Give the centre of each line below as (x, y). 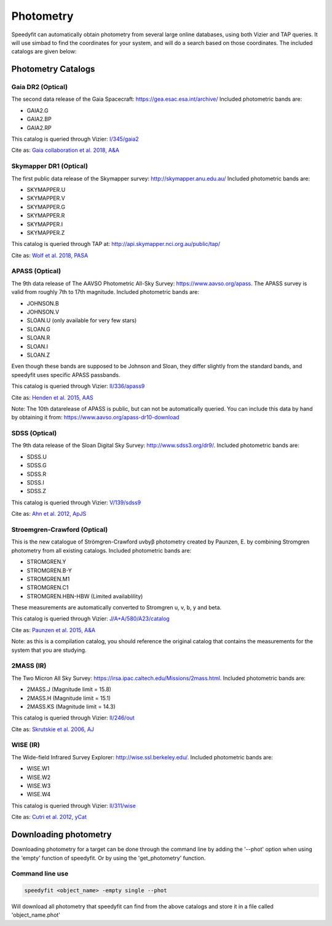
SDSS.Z (36, 491)
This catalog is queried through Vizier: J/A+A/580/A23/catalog (91, 619)
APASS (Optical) (36, 271)
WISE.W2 (39, 777)
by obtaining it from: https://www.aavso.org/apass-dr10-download (95, 417)
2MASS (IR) (29, 666)
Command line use (40, 874)
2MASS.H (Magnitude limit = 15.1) (69, 698)
